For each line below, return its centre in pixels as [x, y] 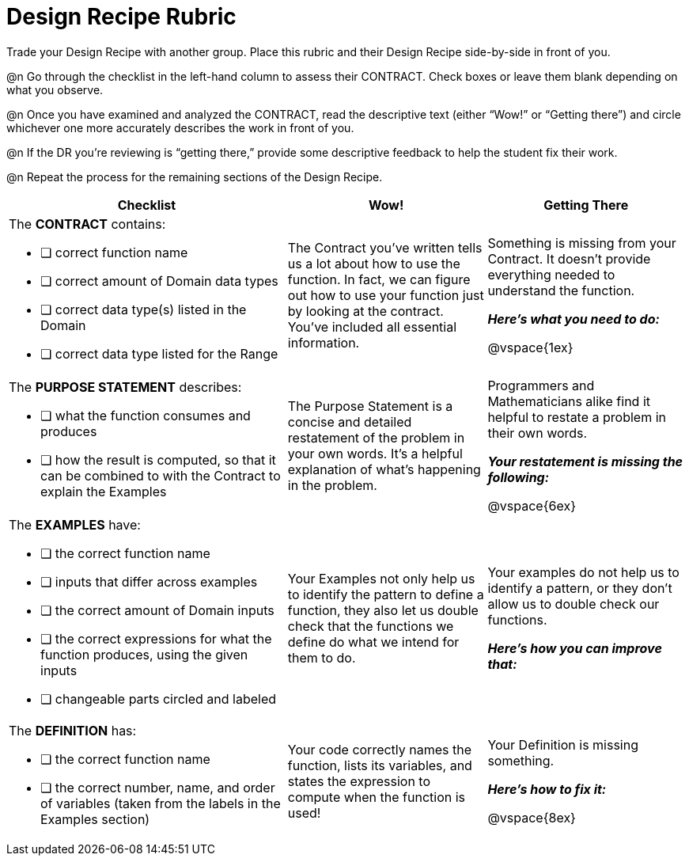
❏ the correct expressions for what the [156, 638]
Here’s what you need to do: [574, 319]
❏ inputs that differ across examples [149, 581]
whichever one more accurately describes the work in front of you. [180, 127]
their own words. [538, 433]
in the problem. [332, 485]
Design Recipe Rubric [121, 17]
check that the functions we [371, 626]
